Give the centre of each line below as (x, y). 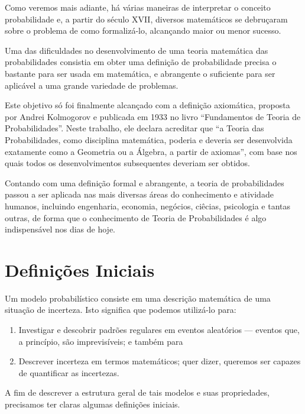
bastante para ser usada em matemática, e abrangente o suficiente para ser (140, 73)
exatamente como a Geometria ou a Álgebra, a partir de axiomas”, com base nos (151, 151)
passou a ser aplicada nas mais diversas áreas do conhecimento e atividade (139, 194)
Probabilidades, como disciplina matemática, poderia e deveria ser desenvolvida (149, 139)
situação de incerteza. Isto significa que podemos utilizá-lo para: (121, 310)
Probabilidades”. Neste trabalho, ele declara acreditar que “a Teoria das (134, 128)
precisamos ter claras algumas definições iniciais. (93, 404)
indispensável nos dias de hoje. (60, 229)
